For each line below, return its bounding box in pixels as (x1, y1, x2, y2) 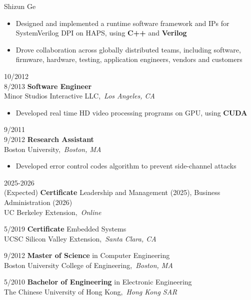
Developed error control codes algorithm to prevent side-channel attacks (15, 160, 236, 171)
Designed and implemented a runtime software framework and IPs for (15, 17, 229, 28)
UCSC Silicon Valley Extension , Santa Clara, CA (4, 233, 156, 243)
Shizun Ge (4, 1, 36, 11)
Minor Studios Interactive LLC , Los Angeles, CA (4, 90, 155, 101)
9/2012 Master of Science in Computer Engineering (4, 250, 170, 260)
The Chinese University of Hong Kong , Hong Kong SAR (4, 286, 177, 297)
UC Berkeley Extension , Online (4, 206, 101, 217)
